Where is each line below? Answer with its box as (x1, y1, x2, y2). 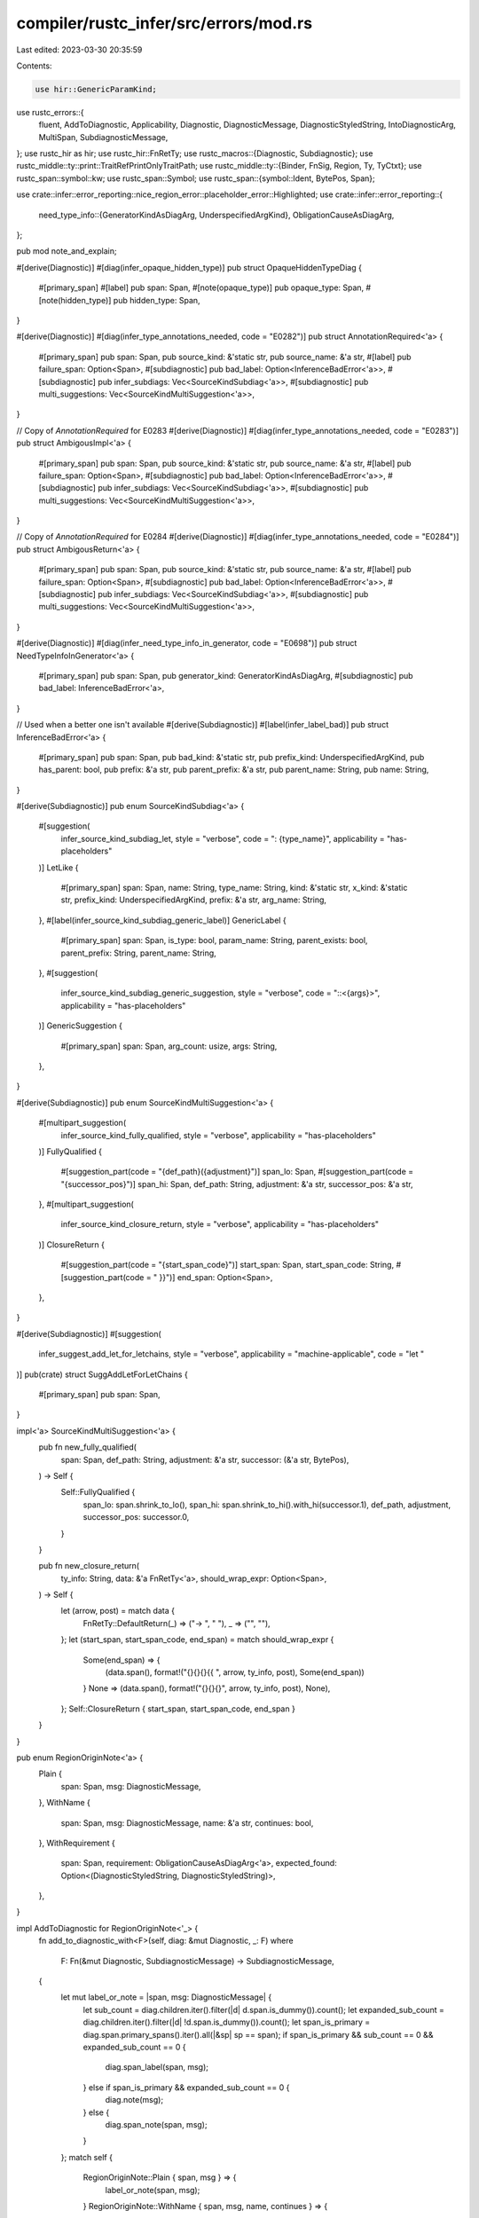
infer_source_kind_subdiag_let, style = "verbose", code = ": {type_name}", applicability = (60, 833, 385, 844)
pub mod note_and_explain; (16, 246, 117, 256)
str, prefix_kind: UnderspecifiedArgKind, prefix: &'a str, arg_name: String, (60, 894, 327, 905)
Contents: (16, 60, 52, 71)
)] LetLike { (38, 861, 79, 873)
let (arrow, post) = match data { (60, 1606, 175, 1616)
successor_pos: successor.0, (82, 1512, 190, 1522)
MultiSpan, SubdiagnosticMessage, (38, 131, 169, 142)
